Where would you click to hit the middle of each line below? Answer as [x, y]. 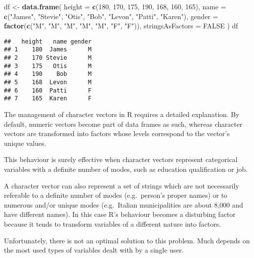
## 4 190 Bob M [48, 74]
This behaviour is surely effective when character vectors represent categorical [121, 159]
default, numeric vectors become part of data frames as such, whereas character [123, 124]
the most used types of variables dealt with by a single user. [94, 250]
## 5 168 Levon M [48, 82]
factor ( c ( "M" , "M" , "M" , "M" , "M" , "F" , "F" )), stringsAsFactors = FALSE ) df [121, 26]
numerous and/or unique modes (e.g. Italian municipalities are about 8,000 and [124, 204]
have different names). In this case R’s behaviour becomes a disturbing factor [120, 214]
